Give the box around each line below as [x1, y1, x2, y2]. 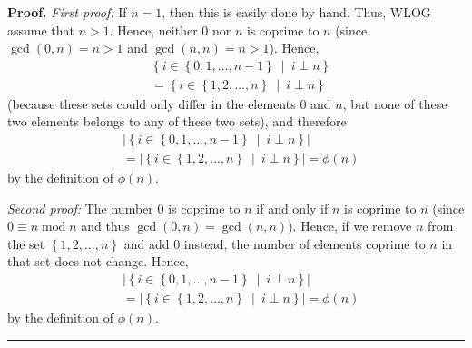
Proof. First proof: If [7, 3, 127, 21]
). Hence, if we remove [288, 216, 412, 235]
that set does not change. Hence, [7, 252, 189, 271]
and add [123, 234, 170, 253]
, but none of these [342, 94, 447, 113]
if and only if [256, 198, 329, 217]
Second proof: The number [7, 198, 153, 217]
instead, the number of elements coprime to [183, 234, 426, 253]
